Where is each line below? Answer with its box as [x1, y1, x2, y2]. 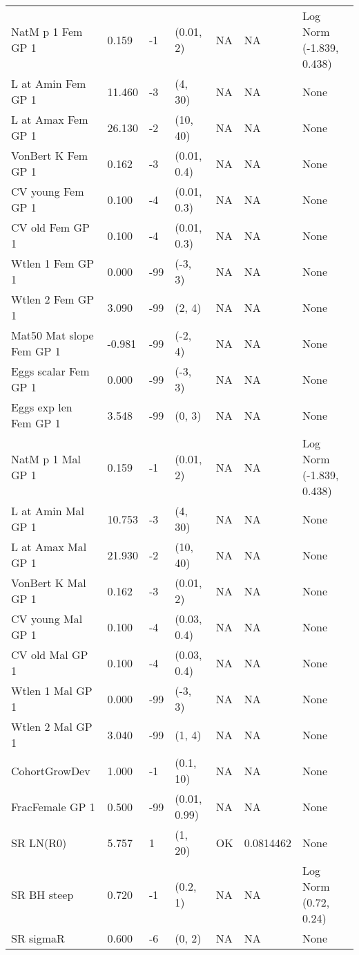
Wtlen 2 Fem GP [11, 291, 95, 307]
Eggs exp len [11, 399, 72, 415]
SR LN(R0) [11, 834, 67, 851]
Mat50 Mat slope [11, 327, 94, 343]
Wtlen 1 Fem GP [11, 255, 95, 271]
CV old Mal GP [11, 647, 88, 662]
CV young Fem [11, 183, 84, 199]
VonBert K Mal [11, 575, 86, 591]
